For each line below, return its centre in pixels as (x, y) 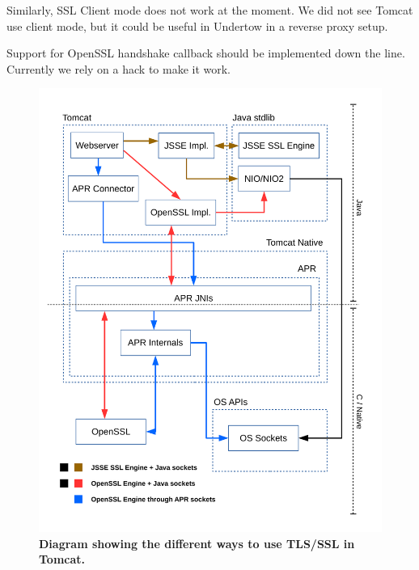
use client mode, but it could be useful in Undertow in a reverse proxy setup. (197, 25)
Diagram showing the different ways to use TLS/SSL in (197, 543)
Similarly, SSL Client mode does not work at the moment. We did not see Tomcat (210, 10)
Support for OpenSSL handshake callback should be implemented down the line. (206, 53)
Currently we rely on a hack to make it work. (119, 68)
